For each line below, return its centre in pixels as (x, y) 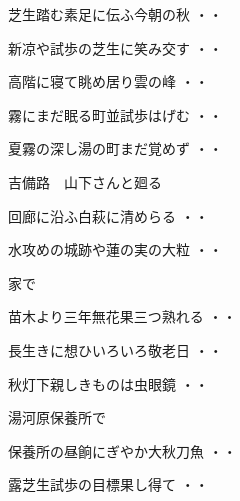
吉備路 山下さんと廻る (85, 181)
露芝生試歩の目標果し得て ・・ (108, 484)
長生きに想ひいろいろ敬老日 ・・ (115, 349)
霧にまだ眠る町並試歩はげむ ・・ (115, 114)
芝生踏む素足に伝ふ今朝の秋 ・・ (115, 14)
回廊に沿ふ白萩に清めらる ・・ (108, 215)
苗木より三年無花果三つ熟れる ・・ (122, 316)
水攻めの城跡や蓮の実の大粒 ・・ (115, 249)
